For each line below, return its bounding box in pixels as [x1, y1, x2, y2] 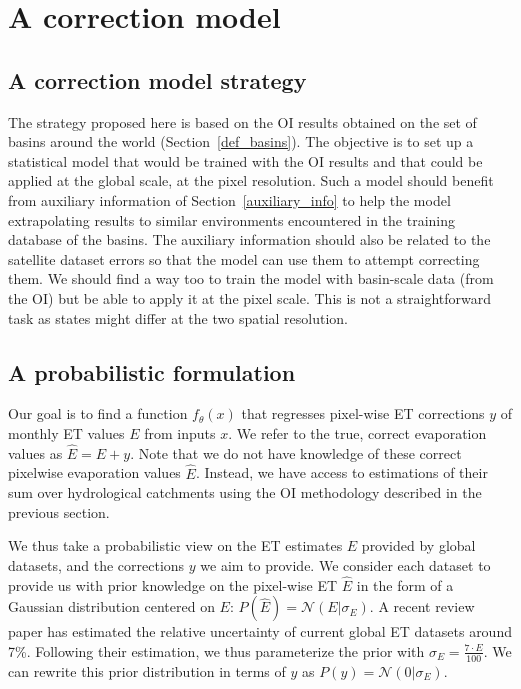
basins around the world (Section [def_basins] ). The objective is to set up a [8, 131, 474, 152]
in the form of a [356, 574, 454, 595]
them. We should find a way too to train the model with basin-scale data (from [8, 268, 494, 289]
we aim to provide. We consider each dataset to [200, 554, 491, 575]
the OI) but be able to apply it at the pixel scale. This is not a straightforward [8, 287, 492, 308]
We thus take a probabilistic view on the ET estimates [8, 535, 343, 556]
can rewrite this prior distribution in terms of [8, 660, 286, 681]
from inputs [144, 422, 216, 443]
